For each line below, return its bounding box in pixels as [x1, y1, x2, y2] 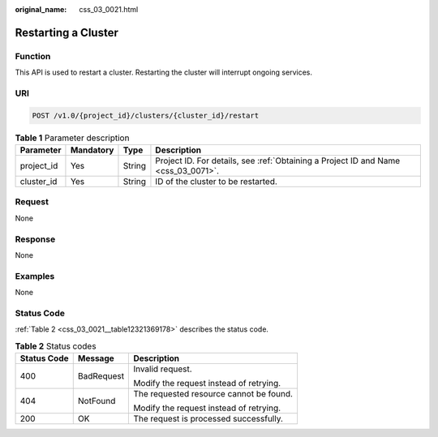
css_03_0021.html [79, 5, 139, 14]
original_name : [15, 5, 67, 14]
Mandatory [70, 144, 114, 156]
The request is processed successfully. [133, 413, 284, 424]
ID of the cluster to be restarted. [155, 176, 277, 187]
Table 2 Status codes [15, 341, 97, 352]
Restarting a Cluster [15, 25, 119, 40]
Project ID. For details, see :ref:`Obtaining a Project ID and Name [155, 155, 401, 166]
